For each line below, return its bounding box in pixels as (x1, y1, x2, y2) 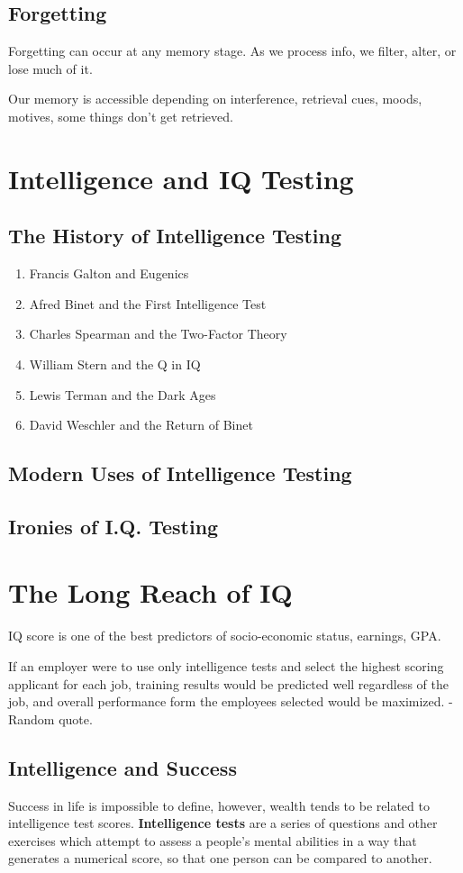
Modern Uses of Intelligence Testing (8, 459, 352, 487)
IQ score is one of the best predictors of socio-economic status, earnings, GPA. (8, 626, 441, 645)
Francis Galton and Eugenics (29, 264, 189, 283)
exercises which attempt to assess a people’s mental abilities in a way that (8, 831, 417, 850)
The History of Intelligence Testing (8, 222, 341, 250)
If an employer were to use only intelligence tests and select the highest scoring (8, 657, 444, 675)
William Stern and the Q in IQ (29, 354, 201, 373)
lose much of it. (8, 59, 93, 77)
